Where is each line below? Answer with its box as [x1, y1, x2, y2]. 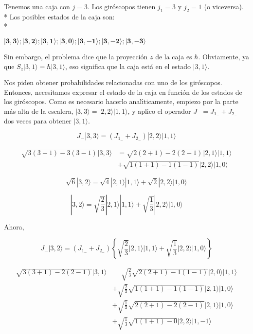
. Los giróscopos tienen [87, 1, 156, 11]
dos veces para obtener [4, 115, 72, 125]
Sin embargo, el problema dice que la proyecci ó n [4, 51, 148, 61]
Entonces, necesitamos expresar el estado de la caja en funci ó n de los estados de [4, 87, 242, 97]
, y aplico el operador [127, 105, 191, 116]
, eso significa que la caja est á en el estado [65, 61, 191, 71]
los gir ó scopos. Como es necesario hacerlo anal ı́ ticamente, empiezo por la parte [4, 96, 238, 106]
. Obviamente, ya [198, 51, 249, 61]
